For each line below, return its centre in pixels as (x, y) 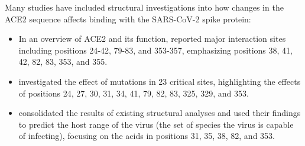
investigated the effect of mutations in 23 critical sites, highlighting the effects (160, 81)
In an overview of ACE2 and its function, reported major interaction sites (152, 39)
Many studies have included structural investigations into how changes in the (144, 7)
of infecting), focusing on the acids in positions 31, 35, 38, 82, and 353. (147, 136)
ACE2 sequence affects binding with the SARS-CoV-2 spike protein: (128, 19)
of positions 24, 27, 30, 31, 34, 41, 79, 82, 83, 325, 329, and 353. (134, 93)
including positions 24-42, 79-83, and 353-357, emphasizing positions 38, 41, (155, 50)
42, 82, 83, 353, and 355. (63, 62)
